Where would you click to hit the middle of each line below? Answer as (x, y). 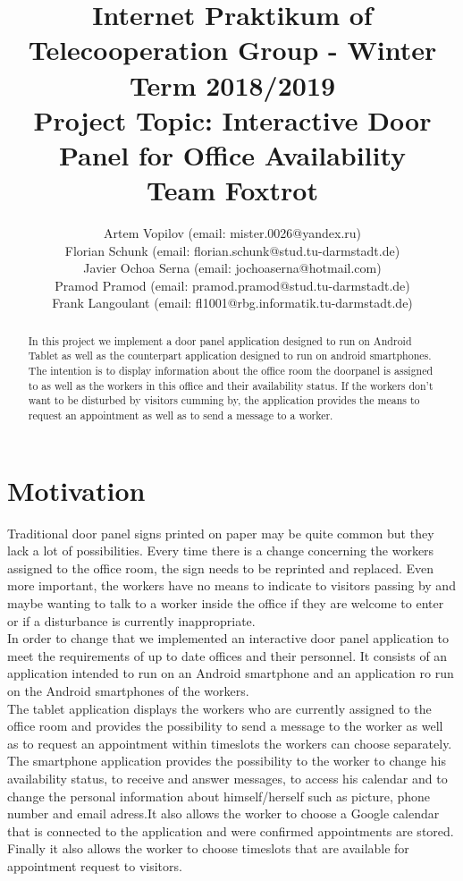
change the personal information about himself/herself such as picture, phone (219, 796)
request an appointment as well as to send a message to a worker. (181, 415)
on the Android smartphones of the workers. (128, 691)
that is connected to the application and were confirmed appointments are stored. (231, 830)
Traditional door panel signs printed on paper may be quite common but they (221, 533)
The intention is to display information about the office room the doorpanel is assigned (231, 371)
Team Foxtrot (232, 190)
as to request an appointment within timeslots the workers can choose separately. (230, 743)
